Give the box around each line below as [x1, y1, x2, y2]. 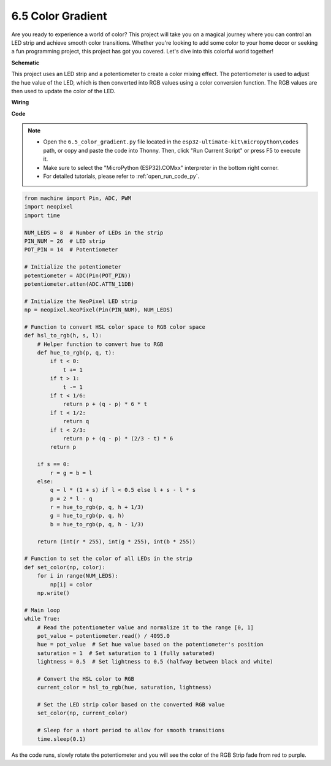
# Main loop [24, 607, 61, 613]
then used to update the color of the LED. [11, 87, 116, 94]
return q [63, 418, 89, 425]
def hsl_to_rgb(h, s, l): [24, 332, 102, 339]
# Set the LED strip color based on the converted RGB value [37, 701, 225, 708]
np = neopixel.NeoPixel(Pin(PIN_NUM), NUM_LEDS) [24, 307, 173, 313]
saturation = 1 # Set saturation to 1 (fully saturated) [37, 649, 215, 656]
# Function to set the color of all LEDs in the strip [24, 555, 192, 562]
